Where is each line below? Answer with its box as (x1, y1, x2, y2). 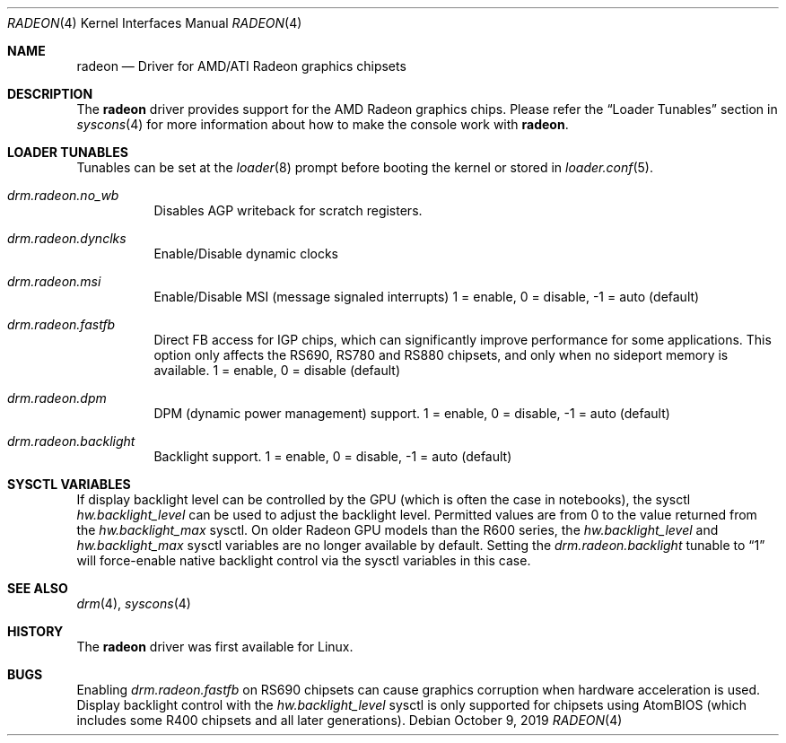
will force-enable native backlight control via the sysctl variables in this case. (76, 553, 531, 568)
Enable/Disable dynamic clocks (153, 246, 339, 261)
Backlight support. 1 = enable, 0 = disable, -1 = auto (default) (153, 449, 512, 464)
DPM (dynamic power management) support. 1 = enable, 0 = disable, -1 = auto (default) (153, 406, 670, 421)
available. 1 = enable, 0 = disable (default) (153, 363, 400, 378)
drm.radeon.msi (7, 274, 101, 289)
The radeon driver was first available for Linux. (76, 639, 354, 654)
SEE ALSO (7, 581, 68, 596)
